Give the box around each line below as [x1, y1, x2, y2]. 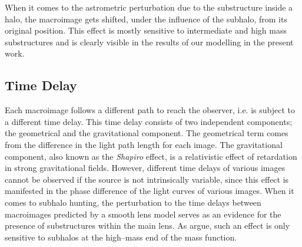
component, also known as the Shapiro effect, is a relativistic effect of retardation [5, 150, 297, 162]
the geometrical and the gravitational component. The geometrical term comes [5, 127, 288, 139]
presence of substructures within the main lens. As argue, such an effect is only [5, 219, 290, 232]
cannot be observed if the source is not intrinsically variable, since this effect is [5, 173, 289, 185]
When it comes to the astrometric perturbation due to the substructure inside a [5, 1, 293, 13]
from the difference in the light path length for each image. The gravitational [5, 138, 283, 150]
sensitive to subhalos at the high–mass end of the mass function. [5, 230, 237, 243]
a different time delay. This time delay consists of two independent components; [5, 115, 293, 127]
